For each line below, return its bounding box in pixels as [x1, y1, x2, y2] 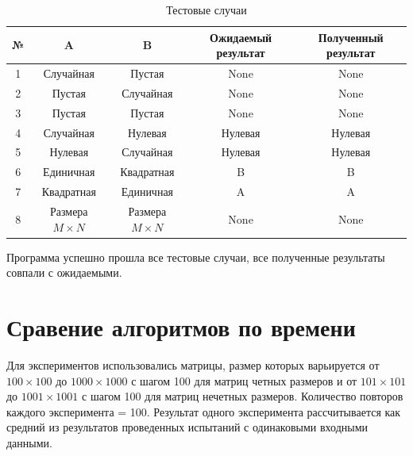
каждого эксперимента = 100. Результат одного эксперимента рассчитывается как [6, 403, 401, 420]
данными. [6, 434, 52, 450]
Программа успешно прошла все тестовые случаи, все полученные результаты [6, 248, 385, 265]
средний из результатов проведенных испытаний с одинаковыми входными [6, 419, 369, 435]
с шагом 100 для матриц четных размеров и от [131, 372, 357, 389]
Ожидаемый [210, 29, 272, 45]
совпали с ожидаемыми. [6, 264, 122, 281]
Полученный [318, 29, 384, 45]
